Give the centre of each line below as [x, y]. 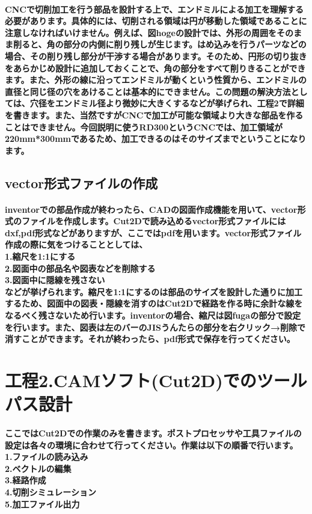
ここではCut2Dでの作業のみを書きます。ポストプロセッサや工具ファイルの [153, 433]
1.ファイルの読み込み [47, 457]
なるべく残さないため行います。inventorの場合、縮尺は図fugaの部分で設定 [153, 315]
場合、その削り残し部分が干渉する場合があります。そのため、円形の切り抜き [156, 56]
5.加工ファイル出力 [42, 503]
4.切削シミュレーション [50, 491]
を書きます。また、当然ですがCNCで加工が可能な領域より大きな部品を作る [154, 115]
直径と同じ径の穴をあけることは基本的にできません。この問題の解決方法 [148, 91]
